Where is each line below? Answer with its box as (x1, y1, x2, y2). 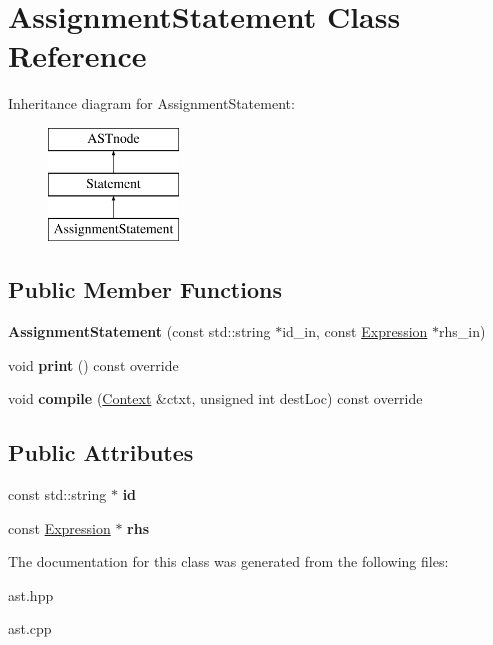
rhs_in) (439, 321, 486, 342)
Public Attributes (8, 437, 194, 468)
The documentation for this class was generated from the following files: (8, 551, 449, 572)
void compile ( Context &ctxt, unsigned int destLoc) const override (8, 388, 423, 409)
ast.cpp (8, 618, 52, 639)
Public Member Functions (8, 274, 282, 305)
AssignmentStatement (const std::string (8, 321, 271, 342)
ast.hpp (8, 584, 54, 605)
